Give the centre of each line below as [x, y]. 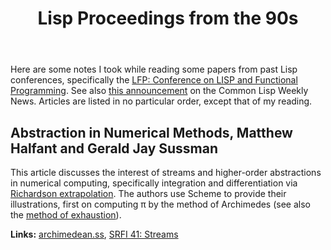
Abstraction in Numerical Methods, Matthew [151, 132]
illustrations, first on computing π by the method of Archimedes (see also [160, 204]
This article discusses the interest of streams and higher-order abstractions [166, 172]
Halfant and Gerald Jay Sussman [114, 148]
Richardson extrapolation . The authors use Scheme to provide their [148, 193]
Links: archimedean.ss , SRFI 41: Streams [94, 234]
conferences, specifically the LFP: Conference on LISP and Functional [154, 80]
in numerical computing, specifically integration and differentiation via [154, 183]
